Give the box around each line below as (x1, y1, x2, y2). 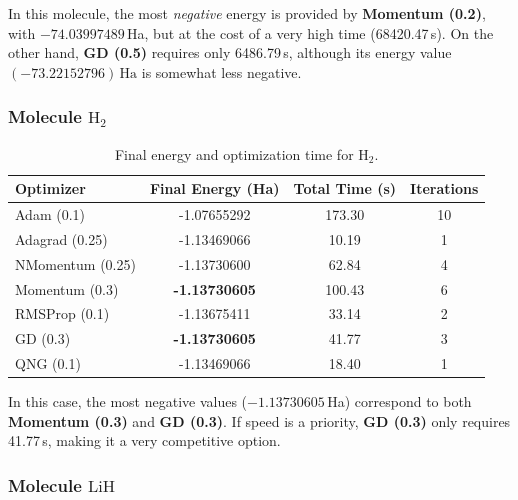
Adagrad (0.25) (15, 228, 108, 249)
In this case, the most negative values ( (8, 391, 248, 412)
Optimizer (15, 178, 86, 199)
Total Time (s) (293, 178, 397, 199)
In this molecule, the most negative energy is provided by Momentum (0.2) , (8, 3, 486, 23)
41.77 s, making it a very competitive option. (8, 430, 281, 451)
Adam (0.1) (15, 204, 85, 225)
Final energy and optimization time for (114, 143, 354, 164)
